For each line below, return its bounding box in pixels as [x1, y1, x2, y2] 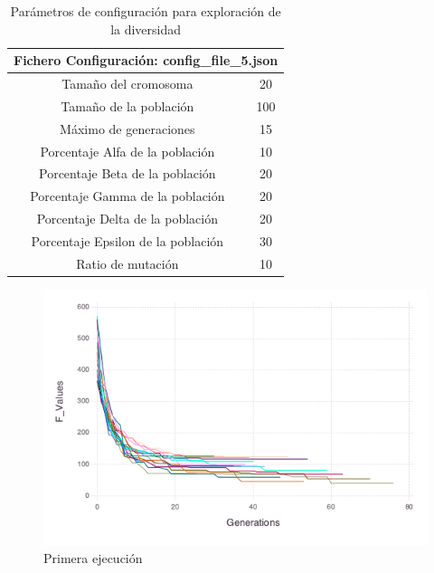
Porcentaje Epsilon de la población [31, 231, 224, 250]
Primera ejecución [43, 549, 143, 568]
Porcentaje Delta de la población [36, 209, 218, 228]
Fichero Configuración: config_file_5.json [14, 51, 278, 70]
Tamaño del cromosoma [61, 74, 193, 93]
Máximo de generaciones [60, 119, 195, 138]
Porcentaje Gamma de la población [30, 186, 225, 205]
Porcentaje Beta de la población [39, 164, 216, 183]
